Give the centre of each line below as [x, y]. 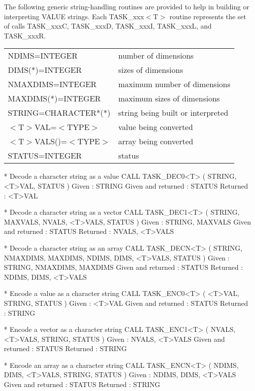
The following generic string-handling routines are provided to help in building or [127, 6]
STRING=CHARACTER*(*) [59, 113]
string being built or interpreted [173, 113]
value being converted [156, 127]
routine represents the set [208, 16]
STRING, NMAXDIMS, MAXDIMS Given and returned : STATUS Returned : [124, 267]
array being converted [156, 141]
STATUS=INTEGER [45, 156]
